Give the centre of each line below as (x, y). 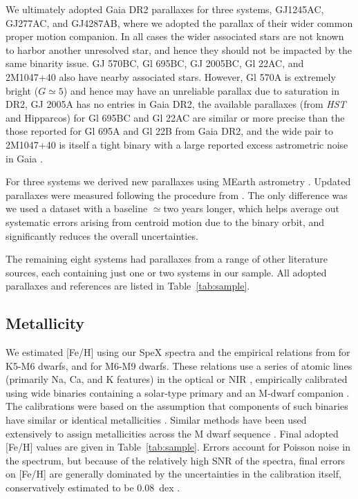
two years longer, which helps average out (252, 208)
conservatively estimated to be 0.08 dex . (93, 488)
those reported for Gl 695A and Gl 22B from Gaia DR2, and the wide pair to (170, 131)
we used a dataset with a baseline (77, 208)
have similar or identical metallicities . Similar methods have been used (156, 420)
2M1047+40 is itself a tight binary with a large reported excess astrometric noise (177, 144)
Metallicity (45, 323)
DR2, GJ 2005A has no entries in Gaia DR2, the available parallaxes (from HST (176, 104)
